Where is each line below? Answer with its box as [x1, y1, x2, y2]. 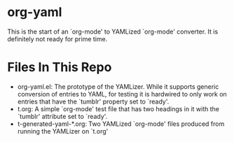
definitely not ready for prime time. [7, 34, 108, 43]
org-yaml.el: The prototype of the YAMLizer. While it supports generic [17, 82, 219, 91]
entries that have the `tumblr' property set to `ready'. [17, 97, 170, 106]
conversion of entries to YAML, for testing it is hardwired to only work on [17, 90, 228, 98]
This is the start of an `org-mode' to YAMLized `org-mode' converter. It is [7, 27, 219, 36]
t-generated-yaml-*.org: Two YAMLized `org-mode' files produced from [17, 120, 225, 128]
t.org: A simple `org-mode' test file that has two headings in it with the [17, 104, 219, 113]
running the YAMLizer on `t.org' [17, 127, 109, 135]
